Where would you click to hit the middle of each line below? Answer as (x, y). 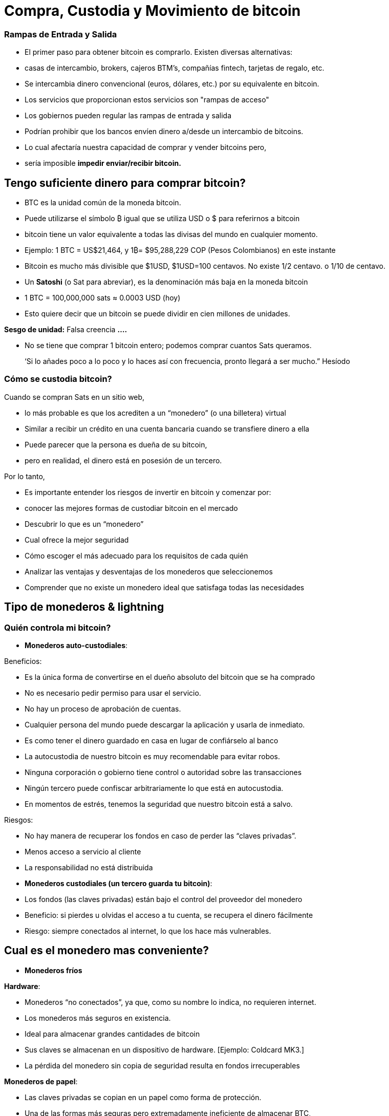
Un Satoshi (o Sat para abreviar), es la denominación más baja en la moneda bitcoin (166, 282)
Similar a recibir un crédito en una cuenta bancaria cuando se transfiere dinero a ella (167, 428)
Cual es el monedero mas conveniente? (107, 951)
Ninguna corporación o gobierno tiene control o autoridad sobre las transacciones (163, 772)
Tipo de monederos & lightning (84, 607)
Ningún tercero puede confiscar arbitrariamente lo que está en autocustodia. (154, 788)
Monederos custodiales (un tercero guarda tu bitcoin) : (118, 883)
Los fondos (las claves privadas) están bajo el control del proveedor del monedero (164, 899)
